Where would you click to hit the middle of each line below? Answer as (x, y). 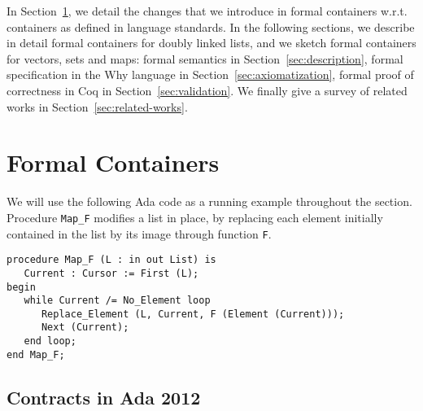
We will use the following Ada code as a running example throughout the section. (209, 201)
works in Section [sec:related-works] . (97, 106)
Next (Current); (85, 328)
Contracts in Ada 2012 (104, 397)
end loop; (50, 341)
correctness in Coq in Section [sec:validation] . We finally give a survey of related (207, 90)
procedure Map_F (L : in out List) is (111, 260)
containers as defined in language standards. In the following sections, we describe (211, 26)
